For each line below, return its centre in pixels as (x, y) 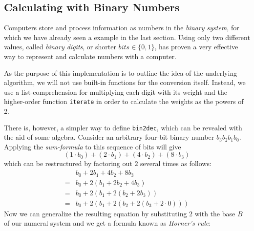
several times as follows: (176, 163)
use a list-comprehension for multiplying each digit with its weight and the (116, 92)
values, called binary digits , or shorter (60, 47)
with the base (215, 213)
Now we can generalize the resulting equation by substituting (95, 213)
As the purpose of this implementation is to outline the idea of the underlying (121, 73)
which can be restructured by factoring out (68, 163)
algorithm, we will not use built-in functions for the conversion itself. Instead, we (125, 82)
